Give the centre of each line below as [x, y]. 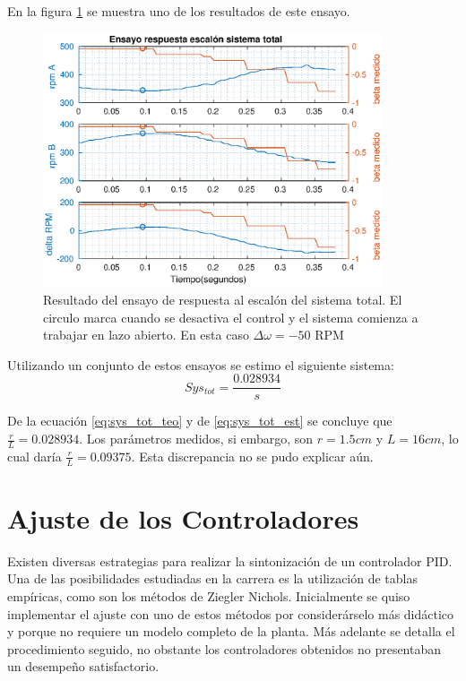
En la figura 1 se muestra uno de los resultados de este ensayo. [179, 11]
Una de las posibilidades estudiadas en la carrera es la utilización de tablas [212, 578]
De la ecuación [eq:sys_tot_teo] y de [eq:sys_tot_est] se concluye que [200, 421]
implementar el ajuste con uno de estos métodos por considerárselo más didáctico [231, 613]
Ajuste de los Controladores [183, 517]
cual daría [35, 456]
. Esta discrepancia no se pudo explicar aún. [252, 456]
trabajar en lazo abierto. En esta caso [146, 335]
